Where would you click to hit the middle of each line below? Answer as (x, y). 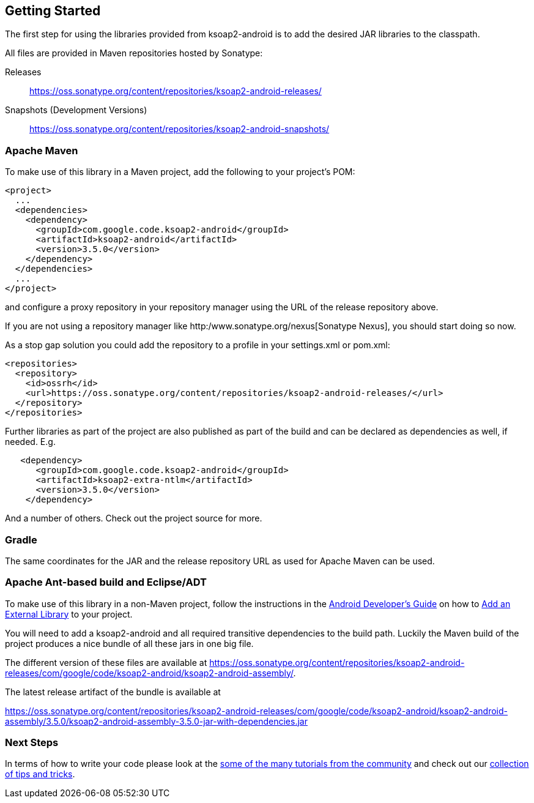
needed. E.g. (30, 442)
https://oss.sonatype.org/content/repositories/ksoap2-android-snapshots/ (180, 129)
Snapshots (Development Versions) (76, 110)
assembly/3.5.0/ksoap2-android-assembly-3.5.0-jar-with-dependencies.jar (156, 721)
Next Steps (32, 743)
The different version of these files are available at (106, 662)
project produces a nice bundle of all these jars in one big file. (129, 643)
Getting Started (53, 11)
